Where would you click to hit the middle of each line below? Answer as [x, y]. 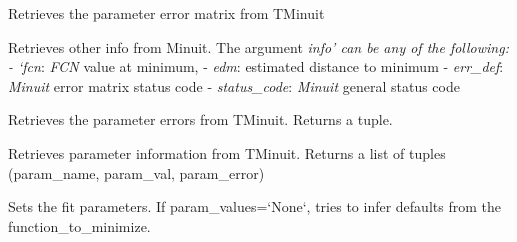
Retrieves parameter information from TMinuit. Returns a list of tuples [227, 152]
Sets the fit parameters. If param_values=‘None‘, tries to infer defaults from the [254, 206]
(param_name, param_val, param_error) [136, 172]
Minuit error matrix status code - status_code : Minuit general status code [234, 85]
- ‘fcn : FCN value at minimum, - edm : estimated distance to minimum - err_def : [256, 66]
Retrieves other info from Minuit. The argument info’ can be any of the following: [258, 46]
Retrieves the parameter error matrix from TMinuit [166, 13]
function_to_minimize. [79, 225]
